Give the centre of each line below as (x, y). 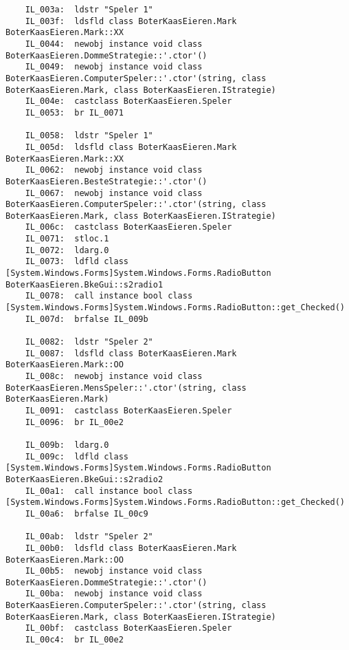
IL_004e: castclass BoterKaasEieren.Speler (128, 101)
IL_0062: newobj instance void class (114, 170)
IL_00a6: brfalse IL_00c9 (87, 513)
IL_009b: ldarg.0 (67, 445)
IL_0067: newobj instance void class (114, 193)
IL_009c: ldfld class (77, 456)
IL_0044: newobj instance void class (114, 44)
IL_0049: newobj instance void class (114, 67)
